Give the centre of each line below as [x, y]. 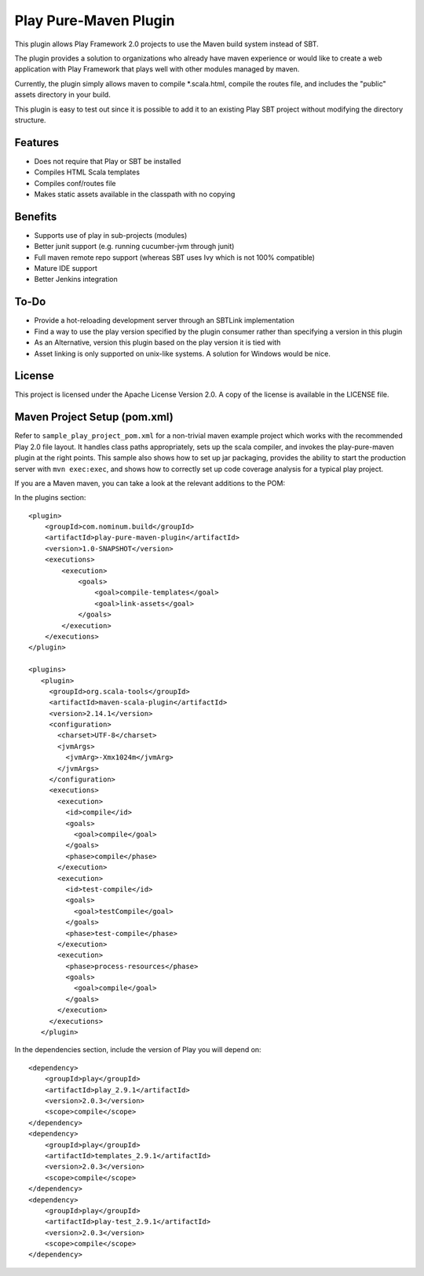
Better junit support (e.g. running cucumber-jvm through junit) [134, 247]
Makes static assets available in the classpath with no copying [135, 194]
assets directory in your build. [63, 95]
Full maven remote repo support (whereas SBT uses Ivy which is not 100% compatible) [175, 257]
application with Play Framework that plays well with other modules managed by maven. [157, 69]
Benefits [36, 216]
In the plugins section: [50, 498]
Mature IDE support [66, 269]
